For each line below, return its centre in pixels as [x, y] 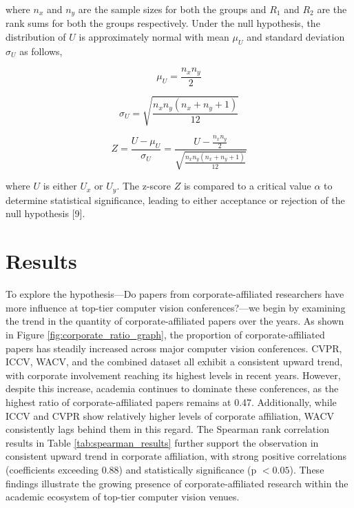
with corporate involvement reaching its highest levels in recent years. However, [173, 375]
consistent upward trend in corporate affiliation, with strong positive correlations [176, 456]
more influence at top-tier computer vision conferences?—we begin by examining [176, 307]
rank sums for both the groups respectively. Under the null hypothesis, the [163, 23]
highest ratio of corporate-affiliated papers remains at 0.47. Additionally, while [171, 402]
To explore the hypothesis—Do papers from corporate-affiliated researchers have [175, 294]
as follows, [41, 51]
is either [60, 186]
